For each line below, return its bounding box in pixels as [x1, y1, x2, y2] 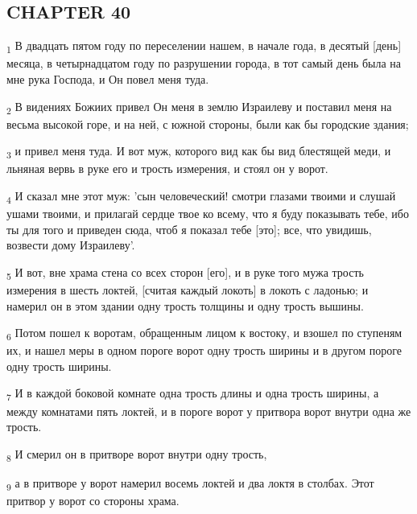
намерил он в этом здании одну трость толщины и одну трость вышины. [6, 297, 364, 314]
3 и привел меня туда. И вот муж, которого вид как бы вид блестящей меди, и [6, 142, 391, 162]
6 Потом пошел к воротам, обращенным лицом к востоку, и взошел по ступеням [6, 324, 403, 343]
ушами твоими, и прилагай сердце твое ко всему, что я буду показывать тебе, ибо [6, 205, 409, 222]
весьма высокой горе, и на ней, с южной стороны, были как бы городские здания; [6, 115, 409, 132]
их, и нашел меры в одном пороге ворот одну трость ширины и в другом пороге [6, 342, 402, 359]
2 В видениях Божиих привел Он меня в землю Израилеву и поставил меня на [6, 97, 392, 117]
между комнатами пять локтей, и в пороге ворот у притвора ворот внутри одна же [6, 402, 411, 419]
